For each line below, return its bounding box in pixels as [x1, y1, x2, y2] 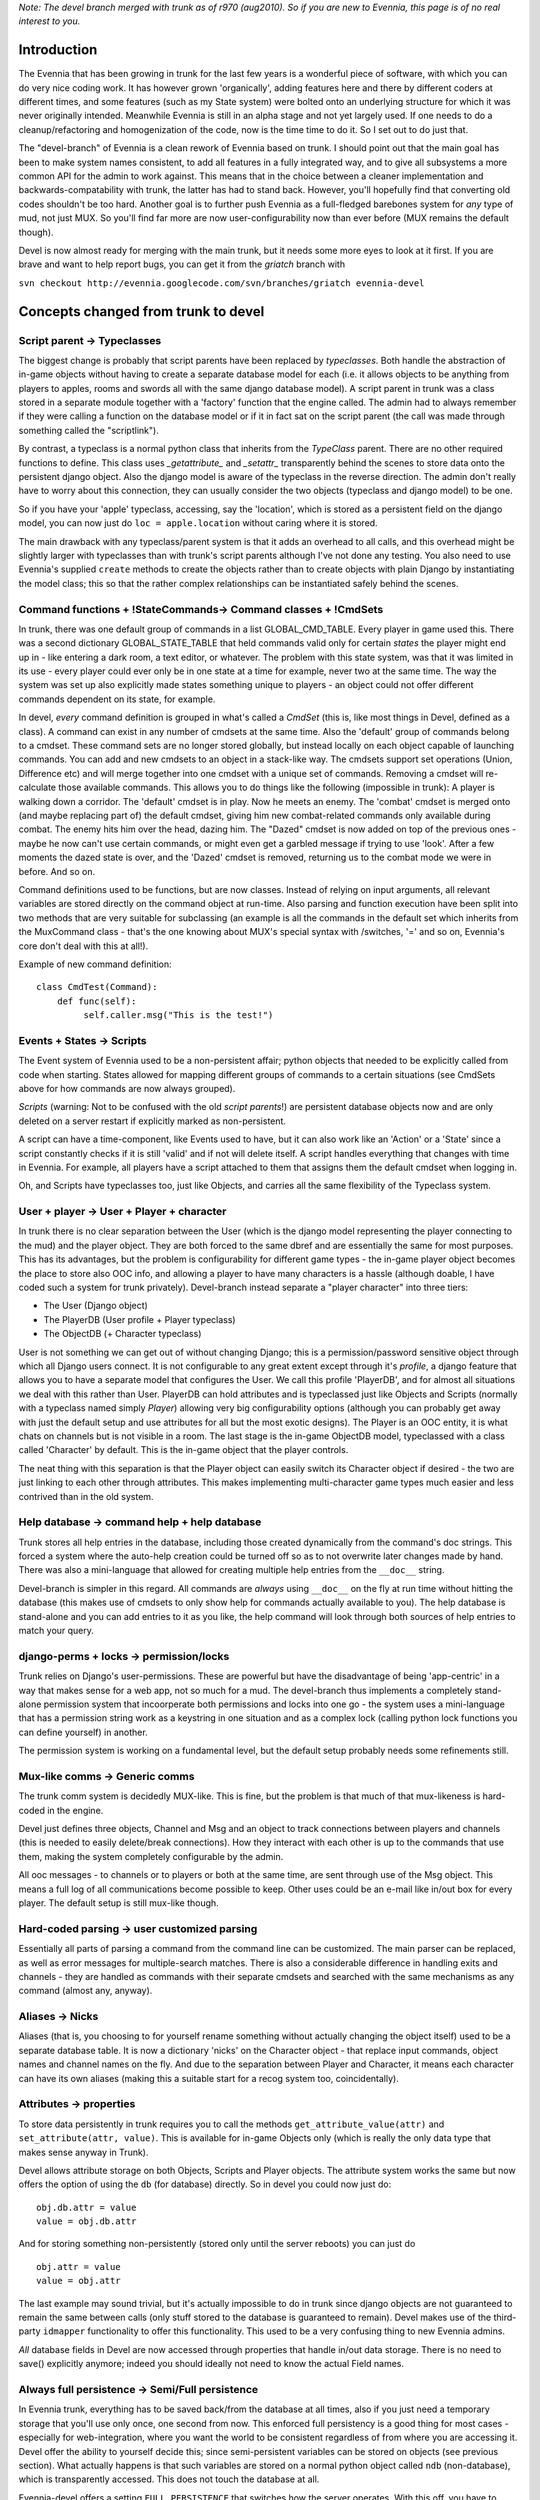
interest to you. [18, 15, 81, 27]
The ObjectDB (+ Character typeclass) [43, 1328, 202, 1340]
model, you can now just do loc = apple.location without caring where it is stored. [18, 517, 379, 529]
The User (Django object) [43, 1300, 149, 1312]
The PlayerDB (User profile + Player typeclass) [43, 1313, 236, 1325]
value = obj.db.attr [36, 2216, 137, 2227]
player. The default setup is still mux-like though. [18, 1896, 219, 1909]
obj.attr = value [36, 2261, 121, 2272]
